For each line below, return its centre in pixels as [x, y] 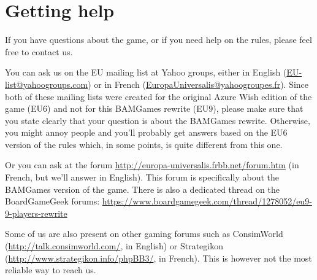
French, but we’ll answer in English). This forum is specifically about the [142, 177]
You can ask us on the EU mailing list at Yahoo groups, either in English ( [146, 72]
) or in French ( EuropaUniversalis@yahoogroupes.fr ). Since [198, 84]
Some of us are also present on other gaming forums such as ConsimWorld [144, 234]
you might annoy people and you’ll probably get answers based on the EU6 [146, 132]
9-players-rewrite [36, 213]
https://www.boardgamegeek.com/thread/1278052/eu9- [207, 201]
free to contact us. [39, 51]
